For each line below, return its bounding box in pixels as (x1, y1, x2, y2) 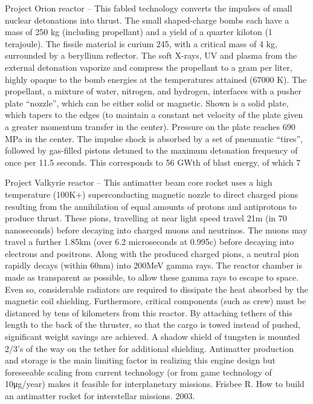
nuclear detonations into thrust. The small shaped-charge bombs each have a (5, 13, 289, 26)
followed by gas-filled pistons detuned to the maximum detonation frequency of (5, 144, 298, 157)
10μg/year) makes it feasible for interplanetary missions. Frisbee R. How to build (5, 377, 305, 390)
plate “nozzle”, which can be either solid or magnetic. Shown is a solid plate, (5, 96, 289, 109)
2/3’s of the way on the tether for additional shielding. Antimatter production (5, 342, 294, 354)
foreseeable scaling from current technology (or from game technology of (5, 365, 272, 378)
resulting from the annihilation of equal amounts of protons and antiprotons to (5, 200, 297, 212)
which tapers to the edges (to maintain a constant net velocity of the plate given (5, 108, 303, 121)
